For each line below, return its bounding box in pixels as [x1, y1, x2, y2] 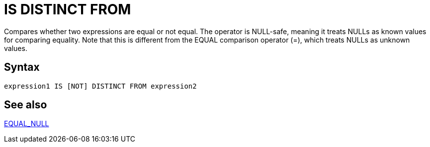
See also [4, 98, 47, 111]
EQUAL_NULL [4, 119, 49, 128]
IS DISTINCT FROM [4, 1, 131, 18]
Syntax [4, 61, 40, 74]
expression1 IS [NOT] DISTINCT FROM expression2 [4, 82, 197, 90]
